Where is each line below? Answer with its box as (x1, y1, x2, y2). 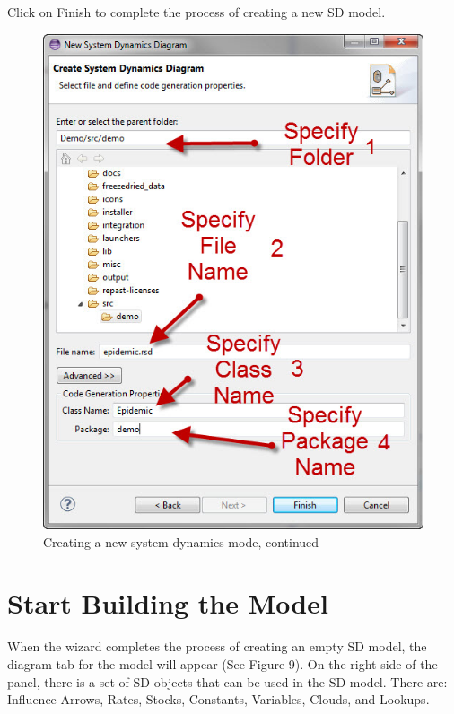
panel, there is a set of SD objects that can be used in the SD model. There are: (7, 672, 448, 691)
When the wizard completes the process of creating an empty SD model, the (7, 637, 427, 656)
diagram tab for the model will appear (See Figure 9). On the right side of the (7, 654, 438, 673)
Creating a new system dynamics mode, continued (43, 532, 319, 551)
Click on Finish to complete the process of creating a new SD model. (7, 3, 386, 21)
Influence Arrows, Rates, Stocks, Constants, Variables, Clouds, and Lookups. (7, 690, 430, 709)
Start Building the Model (7, 585, 328, 622)
